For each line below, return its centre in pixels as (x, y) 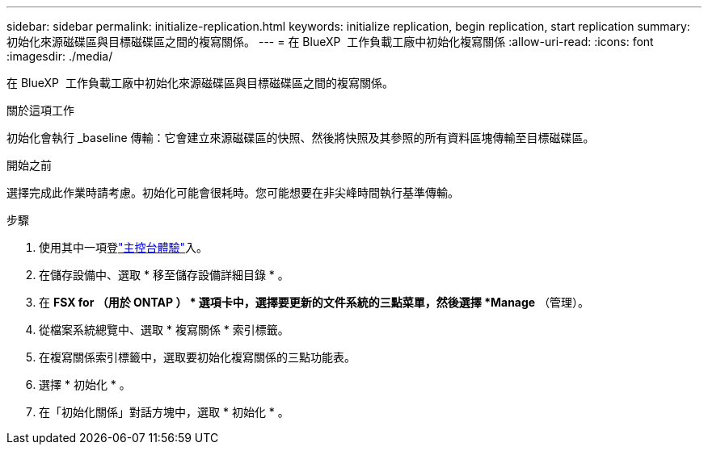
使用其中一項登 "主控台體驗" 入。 (124, 247)
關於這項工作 (40, 110)
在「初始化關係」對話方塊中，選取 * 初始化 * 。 (164, 412)
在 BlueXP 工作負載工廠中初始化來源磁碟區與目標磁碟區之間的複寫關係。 (200, 83)
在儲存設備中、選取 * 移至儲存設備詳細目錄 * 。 (164, 275)
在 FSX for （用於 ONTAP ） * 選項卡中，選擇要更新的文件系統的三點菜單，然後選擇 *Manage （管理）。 (314, 302)
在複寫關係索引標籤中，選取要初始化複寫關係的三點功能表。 (197, 357)
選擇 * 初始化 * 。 (85, 384)
